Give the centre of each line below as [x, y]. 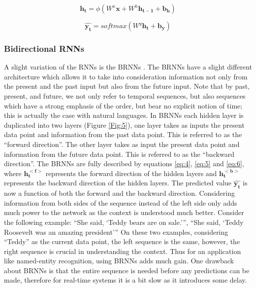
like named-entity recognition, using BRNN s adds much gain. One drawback [119, 261]
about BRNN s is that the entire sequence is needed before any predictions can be [127, 270]
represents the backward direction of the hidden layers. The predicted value [118, 183]
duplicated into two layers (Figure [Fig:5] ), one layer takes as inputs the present [124, 125]
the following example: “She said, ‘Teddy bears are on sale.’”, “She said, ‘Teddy [124, 222]
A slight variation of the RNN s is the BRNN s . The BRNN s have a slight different [128, 67]
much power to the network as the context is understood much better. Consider [124, 212]
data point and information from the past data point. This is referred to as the [123, 134]
